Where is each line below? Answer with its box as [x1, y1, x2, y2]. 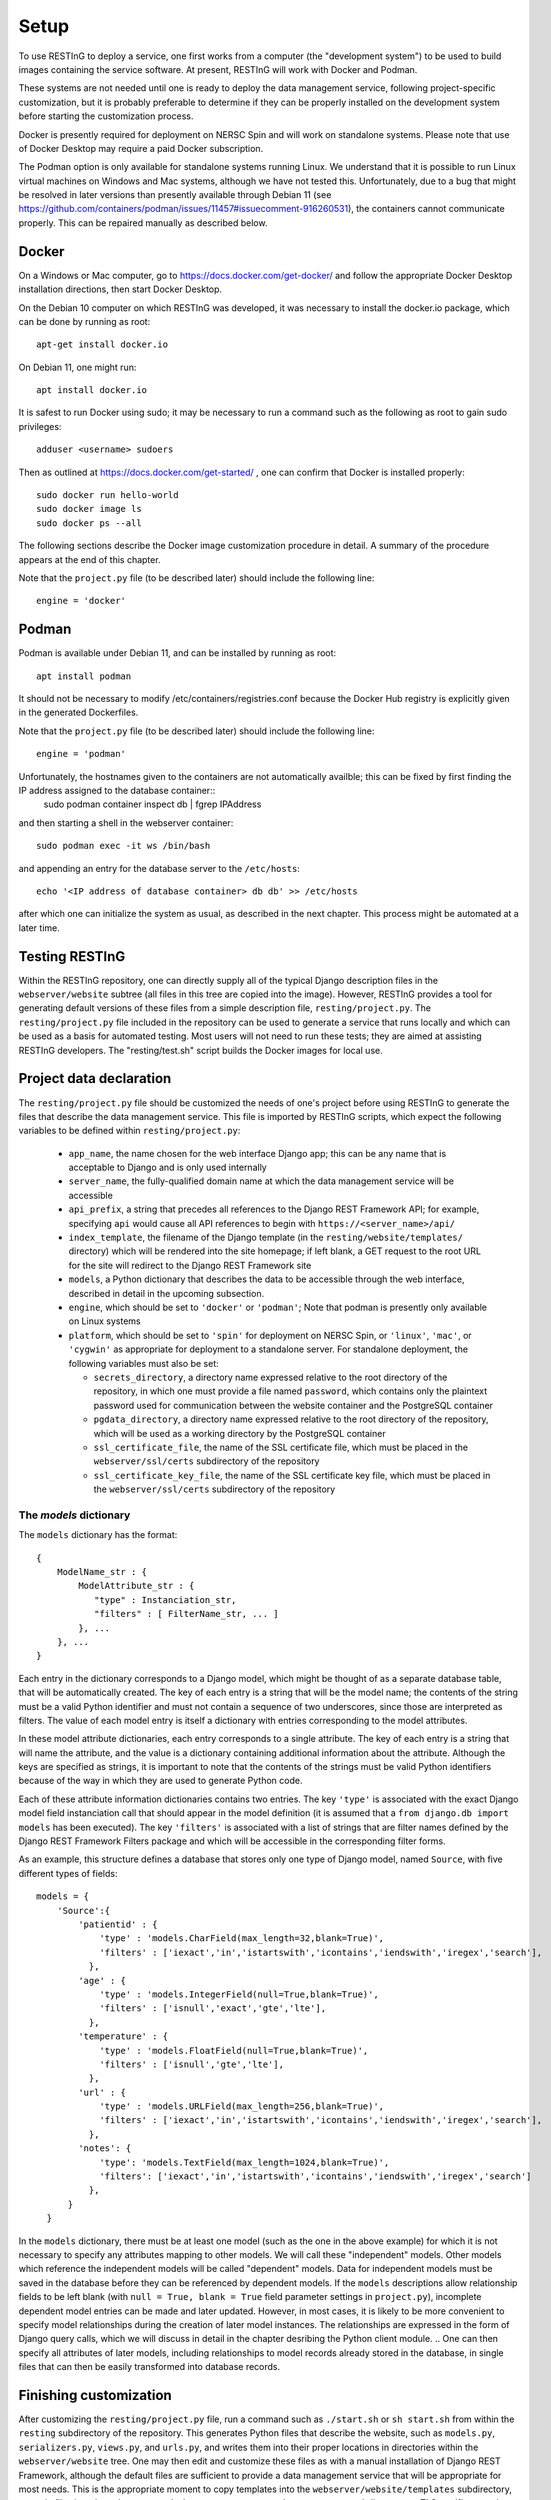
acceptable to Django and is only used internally [68, 1161, 267, 1174]
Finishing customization [18, 2386, 172, 2404]
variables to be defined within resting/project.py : [18, 1125, 241, 1137]
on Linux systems [68, 1315, 141, 1327]
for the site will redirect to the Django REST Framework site [68, 1259, 312, 1271]
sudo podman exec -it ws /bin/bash [36, 840, 211, 852]
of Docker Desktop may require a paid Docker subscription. [18, 142, 264, 154]
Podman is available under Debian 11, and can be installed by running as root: [18, 647, 337, 659]
